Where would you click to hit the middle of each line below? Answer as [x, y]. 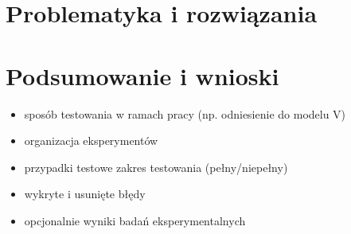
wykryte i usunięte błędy [85, 194]
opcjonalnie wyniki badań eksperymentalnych [135, 220]
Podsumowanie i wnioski [142, 75]
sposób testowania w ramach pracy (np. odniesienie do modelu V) [185, 113]
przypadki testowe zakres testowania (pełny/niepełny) [156, 167]
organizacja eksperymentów [91, 140]
